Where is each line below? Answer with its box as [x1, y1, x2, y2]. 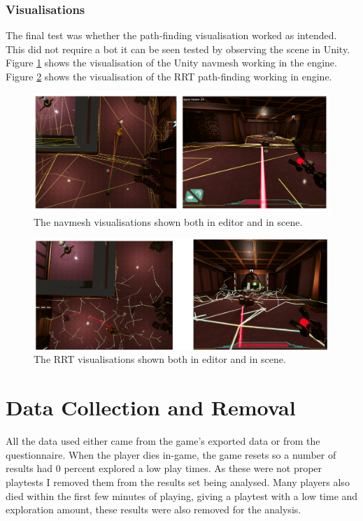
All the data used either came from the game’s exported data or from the [6, 434, 320, 448]
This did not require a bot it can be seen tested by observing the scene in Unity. [6, 41, 350, 56]
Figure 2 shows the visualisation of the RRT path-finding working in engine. [6, 69, 332, 83]
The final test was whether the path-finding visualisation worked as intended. [6, 28, 337, 43]
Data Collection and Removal [6, 393, 296, 422]
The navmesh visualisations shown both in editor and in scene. [34, 214, 303, 229]
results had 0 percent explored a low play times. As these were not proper [6, 461, 322, 476]
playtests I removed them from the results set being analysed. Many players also [6, 474, 350, 489]
